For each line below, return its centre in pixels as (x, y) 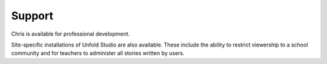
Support (32, 16)
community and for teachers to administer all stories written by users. (98, 53)
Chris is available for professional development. (71, 34)
